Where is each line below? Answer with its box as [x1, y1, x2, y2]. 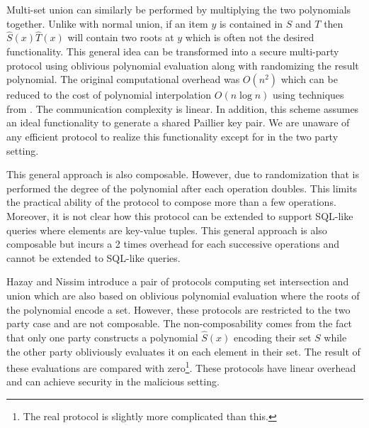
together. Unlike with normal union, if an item [6, 16, 208, 31]
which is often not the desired [185, 30, 314, 45]
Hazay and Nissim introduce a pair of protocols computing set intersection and [6, 274, 349, 289]
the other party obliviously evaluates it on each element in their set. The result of [6, 344, 361, 358]
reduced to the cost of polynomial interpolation [6, 87, 212, 102]
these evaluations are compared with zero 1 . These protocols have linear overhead [6, 358, 356, 375]
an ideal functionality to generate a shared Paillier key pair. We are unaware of [6, 115, 350, 130]
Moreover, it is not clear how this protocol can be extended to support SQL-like [6, 208, 353, 223]
